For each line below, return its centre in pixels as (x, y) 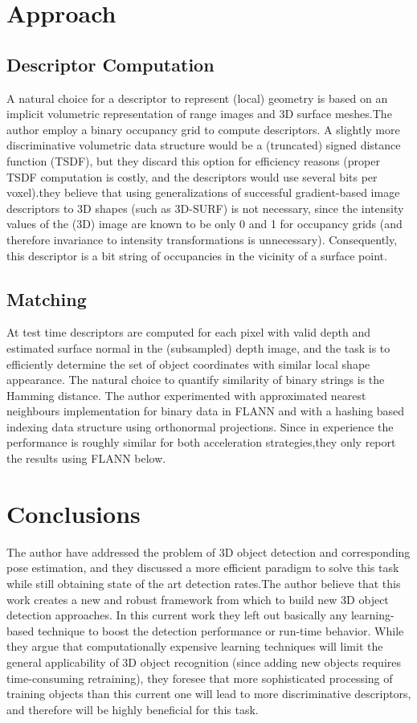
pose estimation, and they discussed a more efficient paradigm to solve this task (203, 568)
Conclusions (74, 513)
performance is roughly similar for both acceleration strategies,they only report (201, 442)
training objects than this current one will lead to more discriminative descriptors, (209, 694)
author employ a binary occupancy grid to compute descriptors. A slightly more (203, 129)
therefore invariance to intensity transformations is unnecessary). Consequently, (202, 239)
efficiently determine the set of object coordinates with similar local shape (188, 364)
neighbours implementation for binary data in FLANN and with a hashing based (206, 411)
